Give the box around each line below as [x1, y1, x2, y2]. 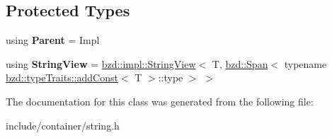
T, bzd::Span [212, 56, 268, 71]
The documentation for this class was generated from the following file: [6, 93, 314, 108]
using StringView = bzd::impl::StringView [6, 56, 196, 71]
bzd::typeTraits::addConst [6, 70, 118, 85]
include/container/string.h [6, 117, 120, 132]
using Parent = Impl [6, 33, 100, 47]
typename [284, 56, 327, 71]
